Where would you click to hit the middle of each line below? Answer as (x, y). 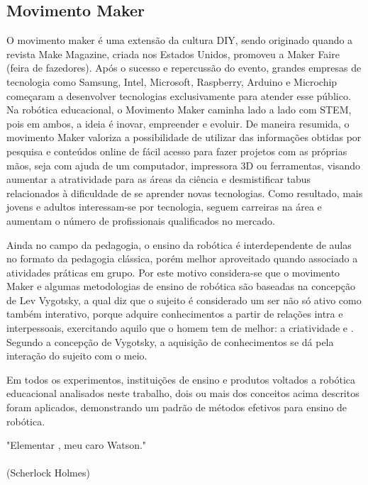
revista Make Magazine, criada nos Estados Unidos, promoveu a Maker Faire (173, 54)
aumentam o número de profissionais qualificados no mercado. (141, 220)
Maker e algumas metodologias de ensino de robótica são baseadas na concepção (181, 286)
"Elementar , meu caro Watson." (77, 445)
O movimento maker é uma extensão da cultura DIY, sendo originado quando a (180, 40)
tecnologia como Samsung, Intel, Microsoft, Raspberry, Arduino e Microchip (172, 81)
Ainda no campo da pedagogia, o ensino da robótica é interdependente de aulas (179, 244)
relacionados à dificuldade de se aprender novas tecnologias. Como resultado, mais (185, 193)
